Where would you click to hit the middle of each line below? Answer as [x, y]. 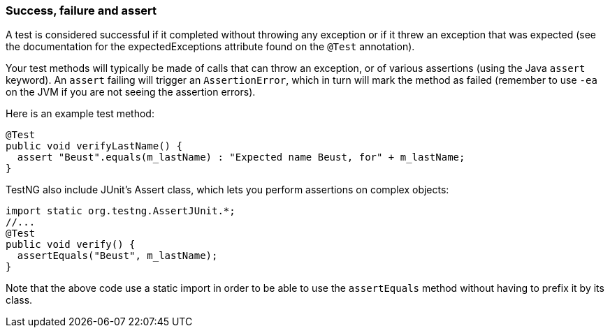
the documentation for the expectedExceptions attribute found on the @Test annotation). [210, 47]
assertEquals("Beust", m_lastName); [117, 256]
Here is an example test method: [80, 114]
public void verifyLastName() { [94, 146]
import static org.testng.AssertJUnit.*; [121, 211]
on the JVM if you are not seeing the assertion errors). [131, 92]
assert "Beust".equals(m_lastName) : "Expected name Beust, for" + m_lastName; [241, 157]
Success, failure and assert [81, 10]
